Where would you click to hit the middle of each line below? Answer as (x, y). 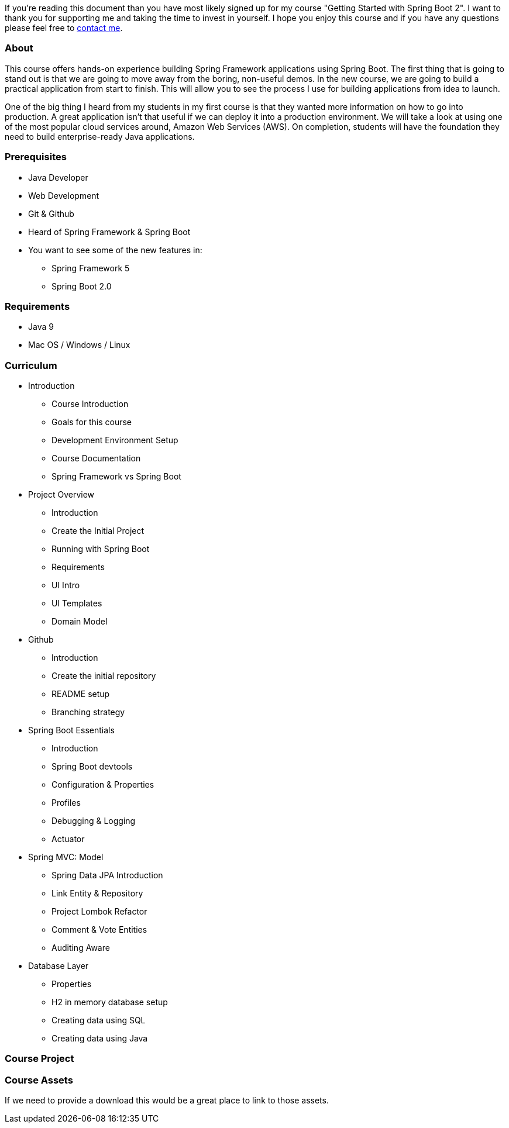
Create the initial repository (104, 676)
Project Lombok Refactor (99, 911)
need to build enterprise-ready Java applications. (100, 136)
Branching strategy (88, 712)
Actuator (68, 839)
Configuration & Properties (103, 784)
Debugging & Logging (94, 821)
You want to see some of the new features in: (115, 250)
